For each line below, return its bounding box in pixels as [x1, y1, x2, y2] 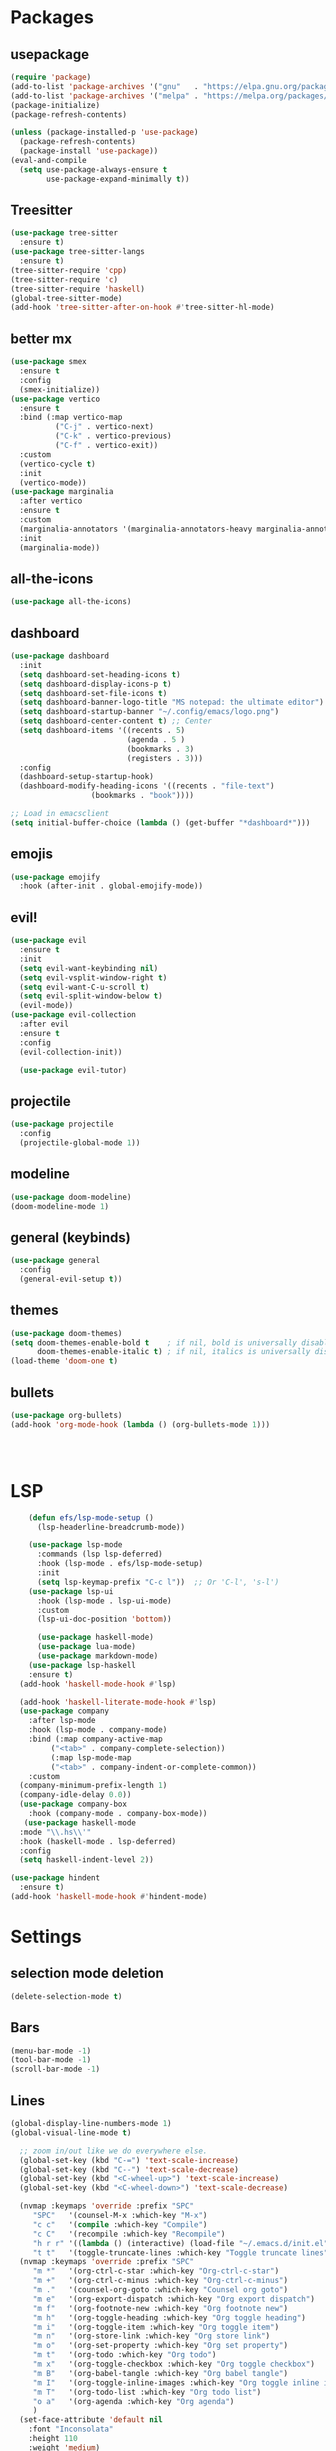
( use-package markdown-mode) [36, 1651, 159, 1661]
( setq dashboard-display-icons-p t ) [19, 679, 172, 689]
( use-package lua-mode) [36, 1642, 137, 1652]
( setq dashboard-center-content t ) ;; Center [19, 716, 213, 726]
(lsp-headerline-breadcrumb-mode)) [36, 1522, 186, 1532]
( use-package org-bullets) [10, 1410, 123, 1420]
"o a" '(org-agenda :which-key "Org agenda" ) [32, 2396, 235, 2406]
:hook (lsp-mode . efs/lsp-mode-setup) [36, 1559, 203, 1569]
